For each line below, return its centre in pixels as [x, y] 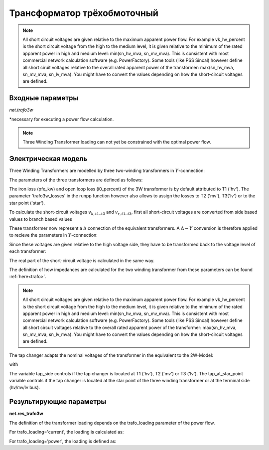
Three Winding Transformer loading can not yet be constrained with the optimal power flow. [117, 142]
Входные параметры [44, 98]
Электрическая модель [48, 159]
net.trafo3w [21, 110]
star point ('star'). [27, 203]
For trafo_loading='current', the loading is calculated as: [67, 432]
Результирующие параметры [58, 402]
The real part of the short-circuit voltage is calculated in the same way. [82, 260]
